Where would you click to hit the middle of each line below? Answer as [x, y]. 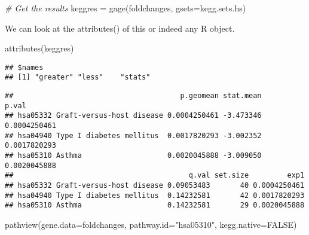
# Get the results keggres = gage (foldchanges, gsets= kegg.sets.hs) [126, 8]
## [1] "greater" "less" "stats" [78, 77]
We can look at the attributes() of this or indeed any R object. [120, 28]
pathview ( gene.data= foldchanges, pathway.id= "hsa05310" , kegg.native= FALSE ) [151, 224]
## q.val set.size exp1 [155, 176]
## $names [24, 67]
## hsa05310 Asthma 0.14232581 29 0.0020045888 [155, 205]
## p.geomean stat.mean [133, 96]
